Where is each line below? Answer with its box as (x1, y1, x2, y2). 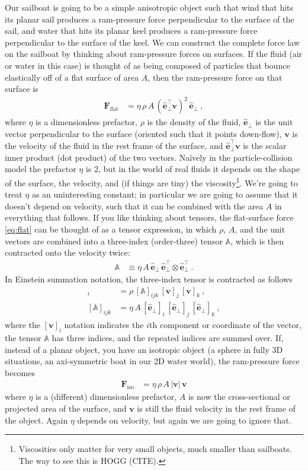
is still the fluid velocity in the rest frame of (137, 402, 296, 415)
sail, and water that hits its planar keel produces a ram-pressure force (5, 24, 258, 37)
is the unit (255, 116, 293, 128)
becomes (5, 366, 36, 378)
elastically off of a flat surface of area (5, 71, 139, 83)
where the (5, 319, 40, 331)
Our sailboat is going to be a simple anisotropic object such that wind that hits (5, 1, 294, 13)
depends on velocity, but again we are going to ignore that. (77, 413, 291, 426)
